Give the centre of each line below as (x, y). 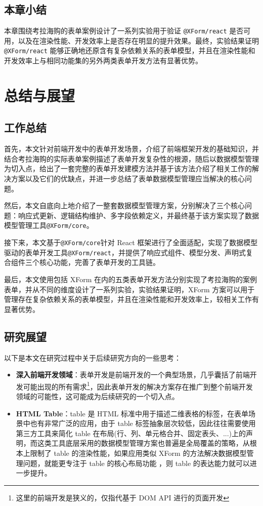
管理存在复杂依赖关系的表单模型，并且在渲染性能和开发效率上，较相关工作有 (131, 299)
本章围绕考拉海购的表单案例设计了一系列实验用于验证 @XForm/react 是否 (124, 31)
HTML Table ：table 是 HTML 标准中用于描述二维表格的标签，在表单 (132, 413)
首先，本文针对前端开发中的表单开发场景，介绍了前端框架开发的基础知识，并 (131, 149)
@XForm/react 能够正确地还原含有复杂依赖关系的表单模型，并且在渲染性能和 (130, 50)
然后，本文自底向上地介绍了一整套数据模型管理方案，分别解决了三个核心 (124, 205)
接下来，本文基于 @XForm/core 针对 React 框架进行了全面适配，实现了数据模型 (131, 242)
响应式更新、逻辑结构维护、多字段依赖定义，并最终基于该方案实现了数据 (138, 215)
